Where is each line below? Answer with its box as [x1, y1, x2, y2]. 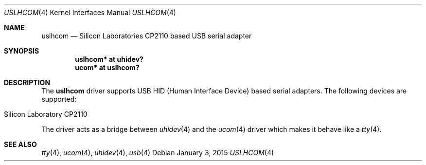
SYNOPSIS [4, 47, 39, 55]
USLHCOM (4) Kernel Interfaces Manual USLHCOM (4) [4, 8, 176, 17]
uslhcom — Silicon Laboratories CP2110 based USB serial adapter [41, 32, 252, 40]
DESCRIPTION [4, 78, 51, 87]
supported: [41, 95, 77, 103]
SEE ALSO [4, 140, 37, 148]
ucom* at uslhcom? [75, 63, 140, 72]
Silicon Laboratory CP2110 [4, 110, 88, 118]
